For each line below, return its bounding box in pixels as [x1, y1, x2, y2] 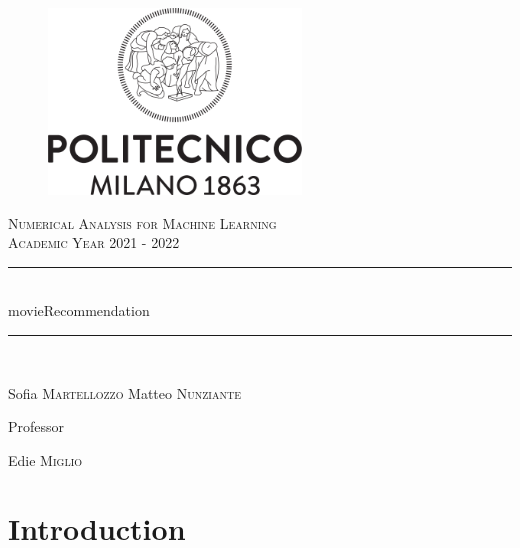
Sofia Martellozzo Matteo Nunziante [8, 382, 241, 403]
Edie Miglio [8, 449, 83, 470]
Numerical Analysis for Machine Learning [8, 212, 277, 233]
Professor [8, 416, 65, 437]
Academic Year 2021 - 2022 [8, 232, 180, 253]
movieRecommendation [8, 300, 150, 321]
